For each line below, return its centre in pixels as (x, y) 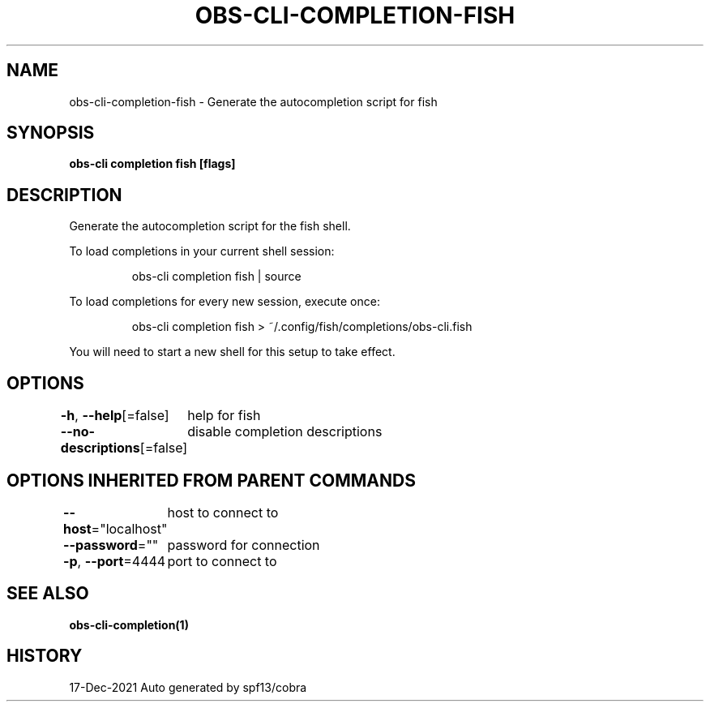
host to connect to (223, 512)
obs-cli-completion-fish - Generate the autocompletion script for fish (253, 101)
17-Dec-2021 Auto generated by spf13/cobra (188, 687)
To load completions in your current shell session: (202, 251)
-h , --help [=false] (115, 416)
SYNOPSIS (51, 133)
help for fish (224, 416)
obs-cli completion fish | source (216, 277)
